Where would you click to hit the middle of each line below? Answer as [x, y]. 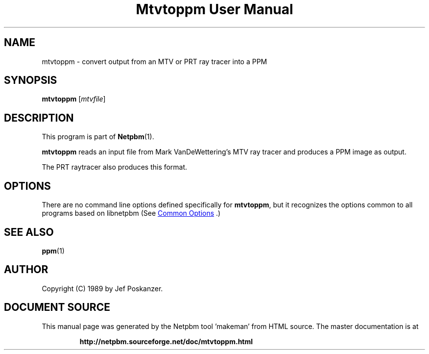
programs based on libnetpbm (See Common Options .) [131, 213]
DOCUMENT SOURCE [57, 307]
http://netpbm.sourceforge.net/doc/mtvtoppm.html [166, 341]
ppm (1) [53, 251]
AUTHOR [26, 270]
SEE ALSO [29, 232]
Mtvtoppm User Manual [214, 9]
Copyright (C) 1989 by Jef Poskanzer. [102, 288]
